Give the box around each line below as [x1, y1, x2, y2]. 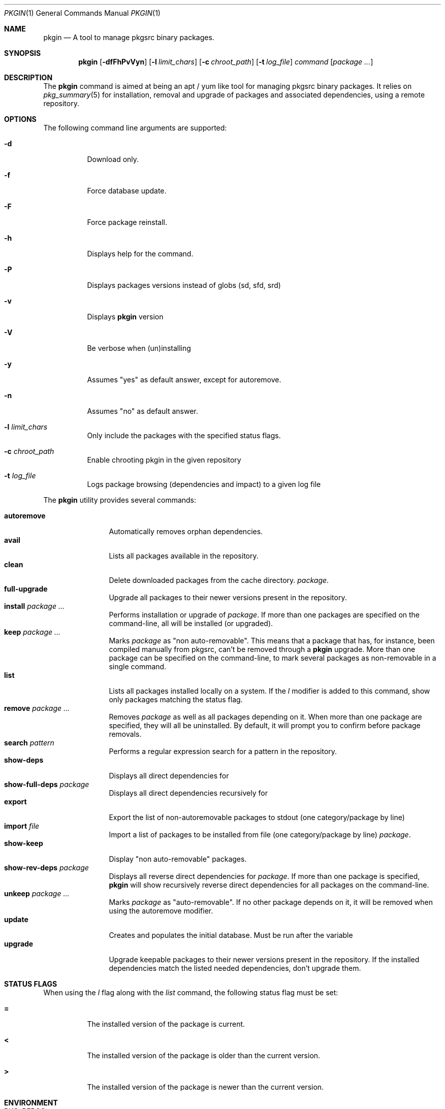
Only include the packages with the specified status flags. [87, 431, 281, 440]
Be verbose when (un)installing [87, 344, 191, 352]
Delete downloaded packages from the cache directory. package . [109, 576, 329, 584]
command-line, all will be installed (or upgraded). [109, 619, 273, 628]
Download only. [87, 155, 139, 164]
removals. [109, 730, 142, 738]
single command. [109, 662, 167, 671]
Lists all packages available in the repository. [109, 551, 259, 560]
